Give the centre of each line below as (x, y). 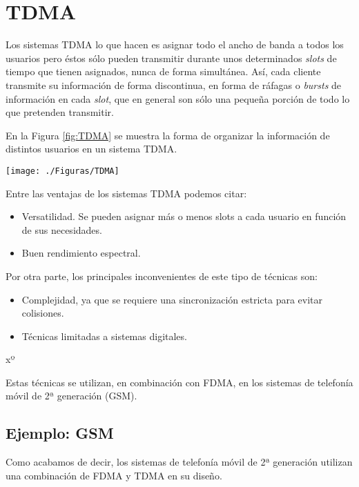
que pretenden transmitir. (60, 112)
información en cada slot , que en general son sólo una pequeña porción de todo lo (178, 98)
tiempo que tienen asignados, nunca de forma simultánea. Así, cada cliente (163, 71)
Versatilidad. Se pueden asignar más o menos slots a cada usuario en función (184, 216)
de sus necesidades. (62, 229)
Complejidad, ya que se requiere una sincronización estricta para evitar (172, 299)
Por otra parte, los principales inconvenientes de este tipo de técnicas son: (162, 276)
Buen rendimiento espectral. (81, 253)
